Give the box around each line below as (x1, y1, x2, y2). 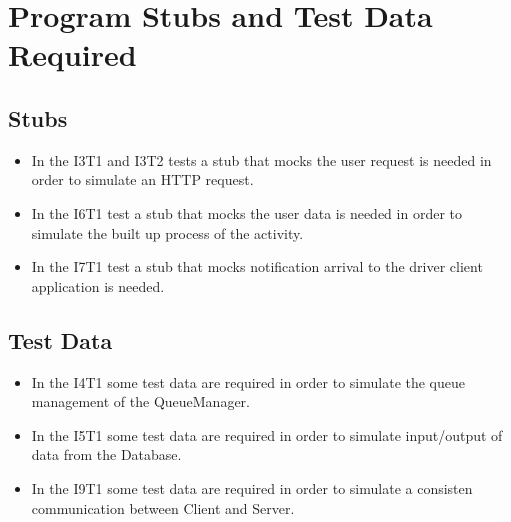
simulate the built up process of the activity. (31, 222, 304, 243)
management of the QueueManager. (31, 391, 250, 412)
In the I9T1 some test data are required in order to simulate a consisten (31, 477, 473, 498)
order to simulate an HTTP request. (31, 169, 254, 190)
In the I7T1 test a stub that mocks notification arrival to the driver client (31, 256, 483, 277)
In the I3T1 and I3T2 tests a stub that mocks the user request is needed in (31, 149, 492, 170)
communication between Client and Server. (31, 497, 295, 518)
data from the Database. (31, 444, 182, 465)
